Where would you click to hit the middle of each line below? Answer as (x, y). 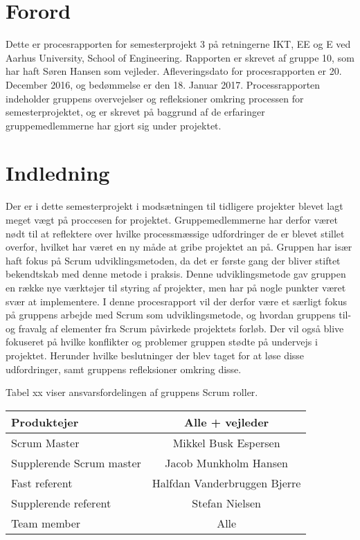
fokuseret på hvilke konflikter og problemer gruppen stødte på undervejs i (162, 342)
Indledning (58, 173)
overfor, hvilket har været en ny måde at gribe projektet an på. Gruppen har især (179, 247)
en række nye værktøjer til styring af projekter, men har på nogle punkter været (176, 287)
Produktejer (45, 422)
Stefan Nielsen (226, 503)
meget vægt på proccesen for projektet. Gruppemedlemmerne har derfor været (172, 219)
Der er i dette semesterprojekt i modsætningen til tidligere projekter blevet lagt (174, 206)
